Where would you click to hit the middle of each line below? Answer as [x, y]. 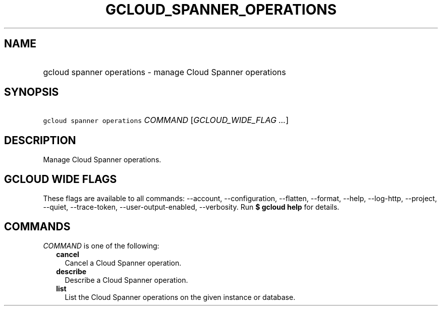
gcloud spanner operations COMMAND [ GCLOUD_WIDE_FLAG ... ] [166, 120]
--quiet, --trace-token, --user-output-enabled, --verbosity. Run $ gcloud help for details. [191, 207]
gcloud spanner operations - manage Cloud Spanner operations [164, 72]
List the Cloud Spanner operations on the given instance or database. [180, 297]
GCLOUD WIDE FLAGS [61, 179]
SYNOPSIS [32, 92]
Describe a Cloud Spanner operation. [126, 280]
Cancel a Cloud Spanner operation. [123, 263]
